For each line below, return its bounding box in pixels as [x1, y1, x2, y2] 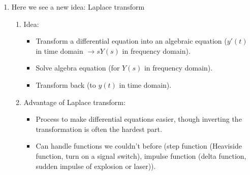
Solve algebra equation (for [36, 62, 120, 73]
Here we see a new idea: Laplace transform [11, 2, 145, 12]
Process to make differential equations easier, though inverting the [36, 114, 242, 124]
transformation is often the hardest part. [36, 123, 162, 134]
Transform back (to [36, 79, 96, 90]
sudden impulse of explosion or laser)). [36, 160, 156, 171]
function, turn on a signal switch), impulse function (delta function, [36, 150, 246, 161]
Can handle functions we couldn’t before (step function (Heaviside [36, 141, 242, 151]
